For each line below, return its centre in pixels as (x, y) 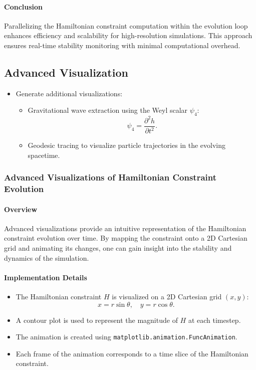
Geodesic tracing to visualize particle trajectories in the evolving (127, 145)
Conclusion (24, 6)
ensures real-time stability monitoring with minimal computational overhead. (122, 45)
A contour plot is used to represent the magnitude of (97, 320)
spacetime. (44, 155)
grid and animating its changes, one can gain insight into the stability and (118, 248)
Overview (21, 209)
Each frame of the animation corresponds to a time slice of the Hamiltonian (132, 353)
